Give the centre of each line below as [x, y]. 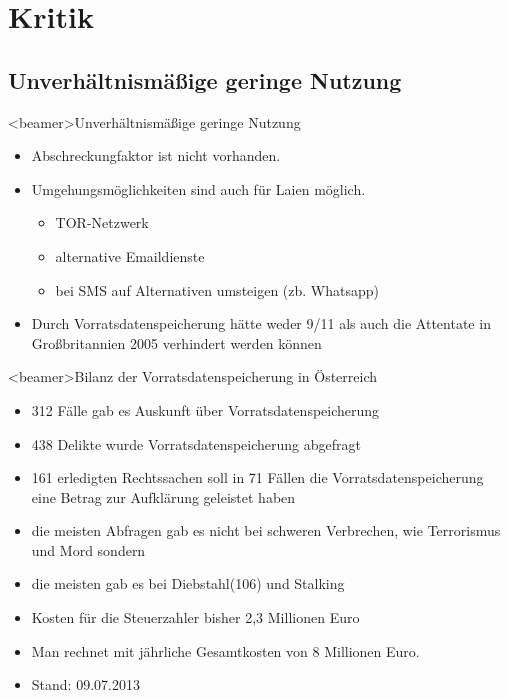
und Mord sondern [88, 549]
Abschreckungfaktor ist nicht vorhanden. [156, 155]
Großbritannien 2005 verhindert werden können [176, 342]
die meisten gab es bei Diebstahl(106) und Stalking [188, 583]
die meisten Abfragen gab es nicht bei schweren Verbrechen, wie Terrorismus [266, 530]
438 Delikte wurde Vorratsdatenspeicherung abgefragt [196, 443]
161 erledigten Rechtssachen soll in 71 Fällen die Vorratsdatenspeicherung [257, 477]
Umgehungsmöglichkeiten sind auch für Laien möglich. [198, 188]
